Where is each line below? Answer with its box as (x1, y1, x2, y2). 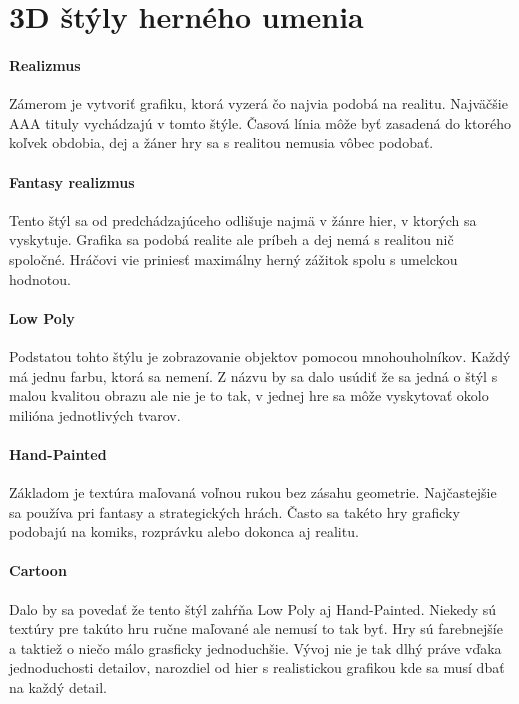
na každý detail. (9, 677, 108, 698)
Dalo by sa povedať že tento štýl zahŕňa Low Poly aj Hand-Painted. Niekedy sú (9, 598, 497, 619)
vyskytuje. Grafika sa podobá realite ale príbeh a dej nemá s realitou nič (9, 229, 454, 250)
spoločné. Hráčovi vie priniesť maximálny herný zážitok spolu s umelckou (9, 248, 458, 269)
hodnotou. (9, 268, 71, 289)
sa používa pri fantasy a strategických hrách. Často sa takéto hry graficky (9, 501, 460, 522)
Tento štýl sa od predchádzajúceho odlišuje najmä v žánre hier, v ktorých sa (9, 209, 477, 230)
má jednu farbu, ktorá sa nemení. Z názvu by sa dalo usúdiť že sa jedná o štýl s (9, 365, 498, 386)
